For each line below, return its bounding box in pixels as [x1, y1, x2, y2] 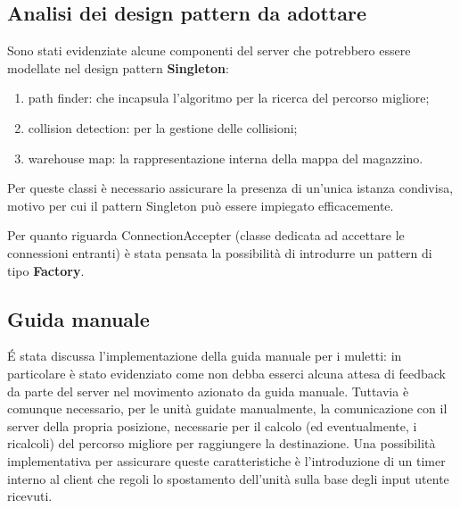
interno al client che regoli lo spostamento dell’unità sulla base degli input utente [7, 469, 449, 487]
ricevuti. [7, 487, 53, 505]
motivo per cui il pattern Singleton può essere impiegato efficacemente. [7, 196, 394, 214]
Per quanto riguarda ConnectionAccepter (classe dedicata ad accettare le [7, 226, 405, 245]
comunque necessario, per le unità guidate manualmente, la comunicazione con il [7, 399, 448, 418]
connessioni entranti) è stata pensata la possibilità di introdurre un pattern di [7, 243, 432, 262]
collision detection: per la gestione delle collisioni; [28, 118, 298, 137]
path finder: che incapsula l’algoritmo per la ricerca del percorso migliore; [28, 88, 430, 107]
